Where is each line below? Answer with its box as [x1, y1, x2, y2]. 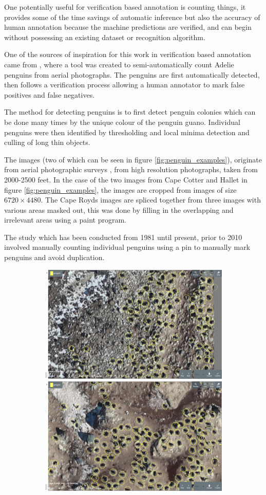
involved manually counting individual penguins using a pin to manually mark [4, 242, 251, 252]
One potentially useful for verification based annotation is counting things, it [4, 2, 246, 12]
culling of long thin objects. [4, 137, 90, 148]
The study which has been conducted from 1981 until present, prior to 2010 [4, 231, 242, 242]
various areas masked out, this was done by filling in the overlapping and [4, 204, 234, 215]
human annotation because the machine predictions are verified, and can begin [4, 22, 252, 32]
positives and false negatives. [4, 89, 95, 100]
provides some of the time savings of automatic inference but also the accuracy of [4, 11, 260, 22]
